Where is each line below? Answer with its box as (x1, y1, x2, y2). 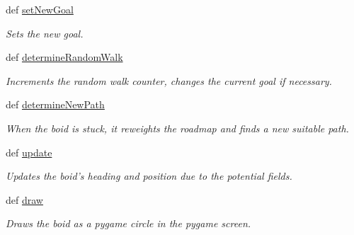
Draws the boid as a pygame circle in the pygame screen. (6, 216, 251, 231)
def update (6, 144, 52, 159)
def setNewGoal (6, 2, 74, 16)
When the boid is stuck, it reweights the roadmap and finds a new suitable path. (6, 120, 349, 135)
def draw (6, 192, 43, 207)
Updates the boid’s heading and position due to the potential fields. (6, 168, 292, 183)
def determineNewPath (6, 97, 105, 112)
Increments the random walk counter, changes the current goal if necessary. (6, 73, 332, 88)
